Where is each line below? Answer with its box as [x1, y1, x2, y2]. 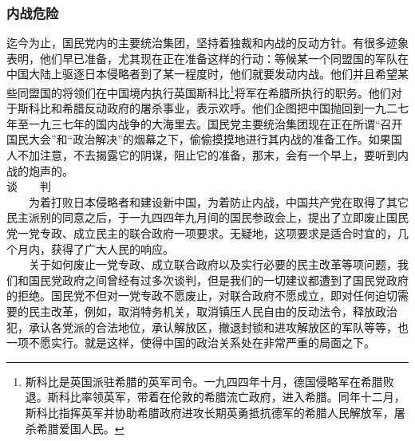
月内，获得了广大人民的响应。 [17, 240, 174, 257]
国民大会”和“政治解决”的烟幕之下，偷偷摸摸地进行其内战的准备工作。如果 [6, 131, 391, 148]
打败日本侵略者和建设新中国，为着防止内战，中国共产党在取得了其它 [50, 193, 409, 210]
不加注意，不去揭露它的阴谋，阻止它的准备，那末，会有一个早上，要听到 [17, 147, 397, 163]
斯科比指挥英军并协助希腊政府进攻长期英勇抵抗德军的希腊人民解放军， [25, 404, 394, 420]
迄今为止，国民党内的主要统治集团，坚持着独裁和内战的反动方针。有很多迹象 [6, 34, 409, 51]
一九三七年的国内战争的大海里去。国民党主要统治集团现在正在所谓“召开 [28, 115, 403, 132]
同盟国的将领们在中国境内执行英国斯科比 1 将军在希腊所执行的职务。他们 [17, 82, 391, 100]
